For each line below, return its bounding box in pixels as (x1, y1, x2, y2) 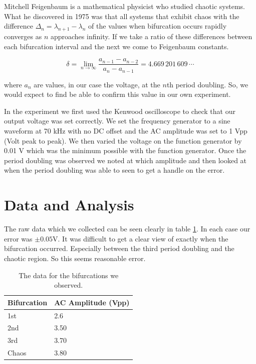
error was (4, 233, 33, 244)
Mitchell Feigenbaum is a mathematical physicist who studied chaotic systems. (4, 1, 245, 11)
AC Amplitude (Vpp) (54, 297, 130, 307)
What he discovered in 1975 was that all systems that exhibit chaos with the (4, 11, 239, 21)
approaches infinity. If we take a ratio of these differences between (50, 31, 252, 41)
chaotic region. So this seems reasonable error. (4, 253, 146, 263)
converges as (4, 31, 42, 41)
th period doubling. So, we (166, 79, 248, 89)
